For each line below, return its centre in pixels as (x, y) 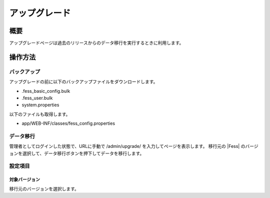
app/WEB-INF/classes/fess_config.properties (68, 123)
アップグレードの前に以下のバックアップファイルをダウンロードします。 (83, 82)
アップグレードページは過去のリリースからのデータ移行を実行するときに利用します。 (96, 43)
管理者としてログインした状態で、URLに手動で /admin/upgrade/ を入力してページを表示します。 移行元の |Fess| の (127, 146)
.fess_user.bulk (37, 98)
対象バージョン (24, 179)
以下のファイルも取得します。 (40, 114)
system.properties (40, 105)
